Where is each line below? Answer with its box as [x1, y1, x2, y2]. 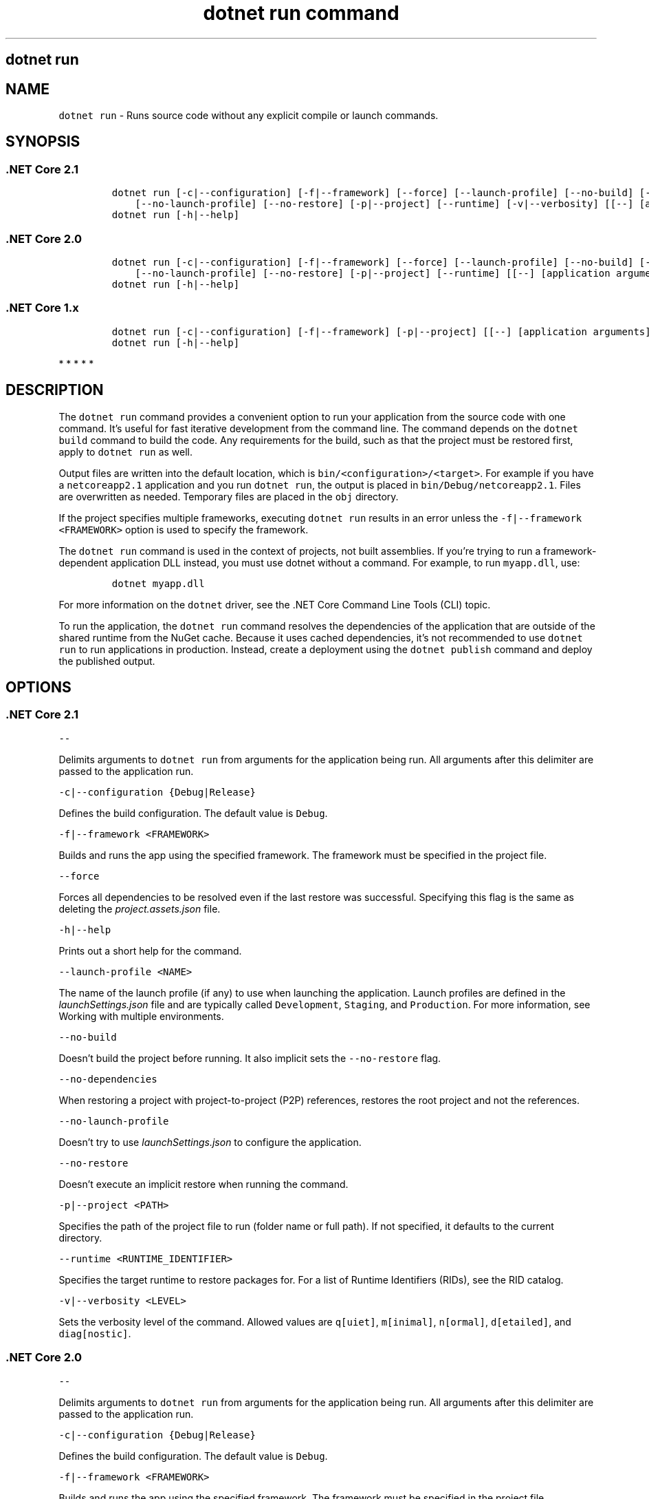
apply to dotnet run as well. [58, 445, 193, 458]
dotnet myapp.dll [111, 577, 205, 589]
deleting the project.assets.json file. [58, 902, 221, 915]
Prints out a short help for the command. [58, 944, 242, 957]
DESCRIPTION [5, 381, 104, 399]
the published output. [58, 655, 155, 667]
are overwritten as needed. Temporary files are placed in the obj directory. [58, 490, 399, 502]
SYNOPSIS [5, 133, 80, 151]
